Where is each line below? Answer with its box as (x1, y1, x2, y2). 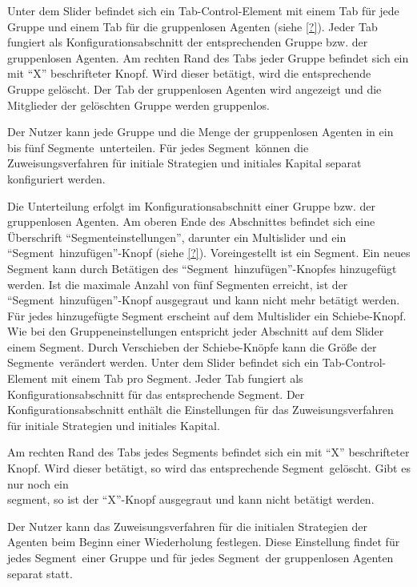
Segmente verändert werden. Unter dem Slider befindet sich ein (7, 354, 319, 371)
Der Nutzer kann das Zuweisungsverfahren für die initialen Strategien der (7, 517, 367, 534)
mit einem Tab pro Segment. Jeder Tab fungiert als (51, 370, 303, 387)
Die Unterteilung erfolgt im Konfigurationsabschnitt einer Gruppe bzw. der (7, 197, 376, 214)
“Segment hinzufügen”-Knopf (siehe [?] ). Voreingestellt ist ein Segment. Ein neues (7, 244, 411, 261)
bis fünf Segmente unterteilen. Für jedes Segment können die (7, 139, 309, 155)
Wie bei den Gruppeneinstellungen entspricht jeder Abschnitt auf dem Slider (7, 323, 384, 340)
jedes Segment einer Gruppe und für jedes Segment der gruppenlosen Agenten (7, 549, 394, 565)
